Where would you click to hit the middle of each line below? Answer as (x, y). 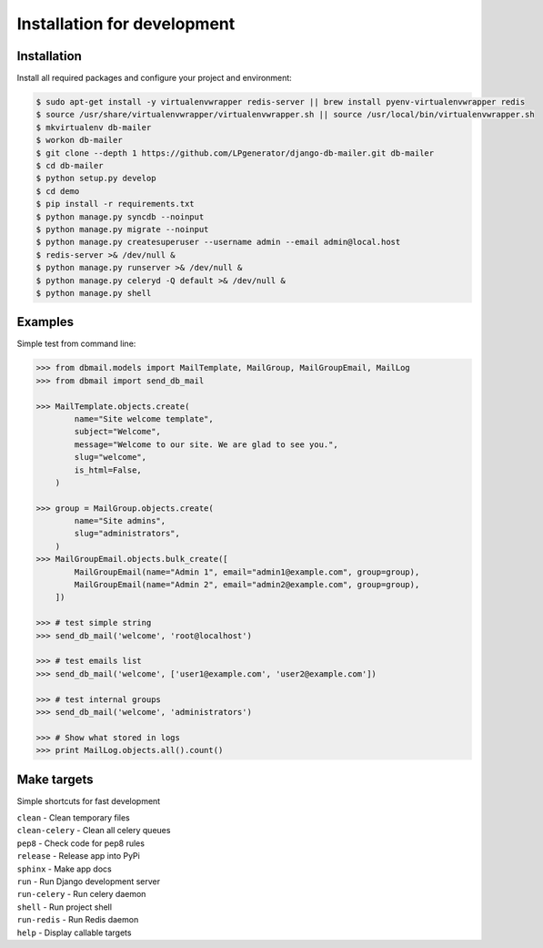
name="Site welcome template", (144, 418)
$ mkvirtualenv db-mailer (94, 127)
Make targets (55, 779)
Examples (45, 322)
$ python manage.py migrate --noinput (122, 229)
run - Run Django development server (89, 881)
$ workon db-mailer (79, 140)
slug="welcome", (111, 457)
